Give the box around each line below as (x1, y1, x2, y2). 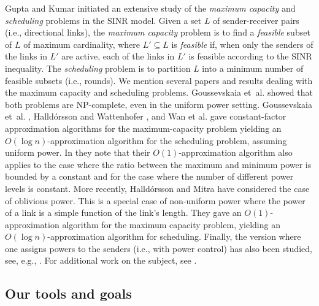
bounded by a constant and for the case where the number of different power (5, 170, 294, 183)
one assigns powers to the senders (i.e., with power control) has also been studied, (5, 242, 312, 254)
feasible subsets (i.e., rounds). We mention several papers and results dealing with (5, 74, 313, 86)
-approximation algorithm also (179, 146, 293, 159)
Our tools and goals (5, 284, 132, 303)
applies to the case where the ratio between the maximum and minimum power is (5, 158, 312, 170)
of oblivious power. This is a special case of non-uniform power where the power (5, 194, 306, 207)
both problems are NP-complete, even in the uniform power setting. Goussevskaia (5, 98, 312, 110)
